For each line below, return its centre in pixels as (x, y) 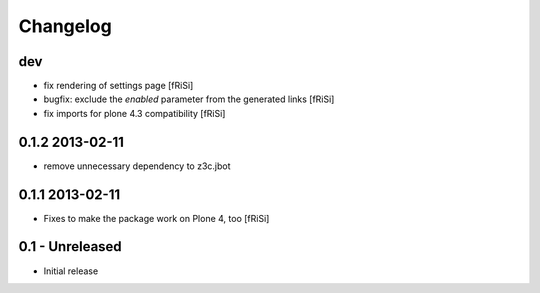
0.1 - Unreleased (70, 246)
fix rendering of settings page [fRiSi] (118, 86)
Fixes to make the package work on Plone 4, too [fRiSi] (156, 218)
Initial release (71, 271)
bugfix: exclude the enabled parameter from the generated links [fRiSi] (189, 99)
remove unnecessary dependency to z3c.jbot (137, 166)
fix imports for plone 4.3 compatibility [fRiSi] (134, 113)
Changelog (65, 26)
